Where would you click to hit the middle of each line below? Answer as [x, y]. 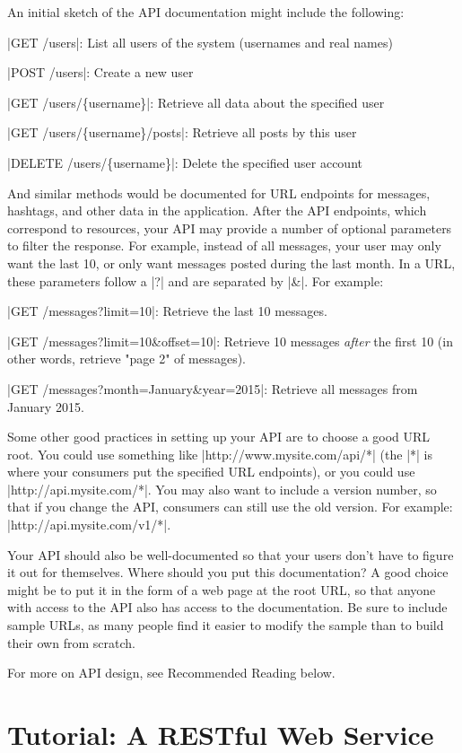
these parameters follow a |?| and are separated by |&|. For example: [196, 280]
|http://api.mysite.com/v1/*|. [89, 525]
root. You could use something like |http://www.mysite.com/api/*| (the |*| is [220, 454]
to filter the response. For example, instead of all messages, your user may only [224, 245]
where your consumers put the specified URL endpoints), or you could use [211, 472]
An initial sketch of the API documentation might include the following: [206, 12]
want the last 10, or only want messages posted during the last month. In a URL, [231, 263]
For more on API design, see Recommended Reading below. [171, 673]
